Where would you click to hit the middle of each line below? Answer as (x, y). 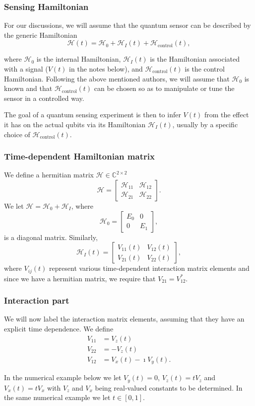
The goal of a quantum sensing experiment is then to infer (93, 115)
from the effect (226, 115)
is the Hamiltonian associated (195, 59)
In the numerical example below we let (63, 377)
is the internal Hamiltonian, (79, 59)
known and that (28, 88)
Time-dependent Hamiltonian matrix (79, 156)
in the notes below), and (106, 69)
